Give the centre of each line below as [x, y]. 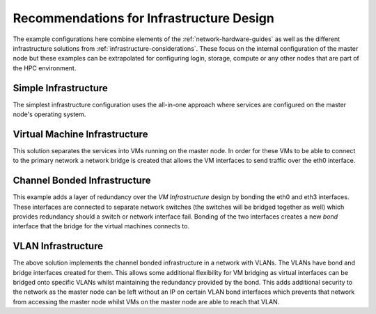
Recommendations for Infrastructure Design [143, 18]
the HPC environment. [45, 68]
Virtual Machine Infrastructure [80, 134]
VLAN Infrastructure [58, 246]
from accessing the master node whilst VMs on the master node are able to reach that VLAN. [146, 301]
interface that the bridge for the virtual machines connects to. [101, 226]
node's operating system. [49, 114]
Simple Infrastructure [60, 88]
